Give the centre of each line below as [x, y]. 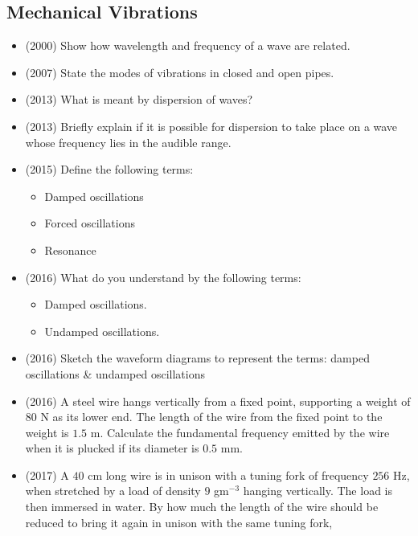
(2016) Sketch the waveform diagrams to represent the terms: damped [197, 358]
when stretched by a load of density [113, 491]
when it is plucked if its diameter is [112, 448]
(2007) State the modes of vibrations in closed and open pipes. [180, 72]
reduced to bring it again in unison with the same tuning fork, [179, 522]
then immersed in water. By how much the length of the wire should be [202, 507]
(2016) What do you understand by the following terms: [163, 277]
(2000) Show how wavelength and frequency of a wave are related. [188, 45]
